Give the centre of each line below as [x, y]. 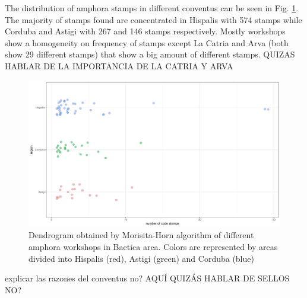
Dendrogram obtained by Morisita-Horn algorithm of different [141, 235]
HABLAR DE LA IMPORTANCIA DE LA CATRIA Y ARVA [119, 65]
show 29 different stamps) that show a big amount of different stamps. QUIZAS [150, 54]
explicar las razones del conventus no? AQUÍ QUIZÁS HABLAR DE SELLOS [147, 278]
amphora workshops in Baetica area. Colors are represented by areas [153, 246]
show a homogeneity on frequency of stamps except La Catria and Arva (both [147, 42]
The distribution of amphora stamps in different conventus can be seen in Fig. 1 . [152, 8]
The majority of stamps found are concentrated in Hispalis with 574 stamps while [153, 19]
